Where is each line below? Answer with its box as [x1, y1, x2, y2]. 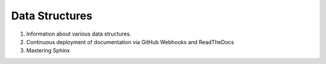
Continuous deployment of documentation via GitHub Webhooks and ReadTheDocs [26, 38, 234, 45]
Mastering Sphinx [26, 47, 71, 54]
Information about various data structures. [26, 30, 132, 37]
